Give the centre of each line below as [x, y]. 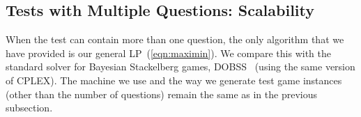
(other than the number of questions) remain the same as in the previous [161, 94]
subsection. [29, 108]
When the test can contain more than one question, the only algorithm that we [175, 39]
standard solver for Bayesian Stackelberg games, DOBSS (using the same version [180, 67]
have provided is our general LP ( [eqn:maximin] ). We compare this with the [169, 53]
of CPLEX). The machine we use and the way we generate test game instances [174, 80]
